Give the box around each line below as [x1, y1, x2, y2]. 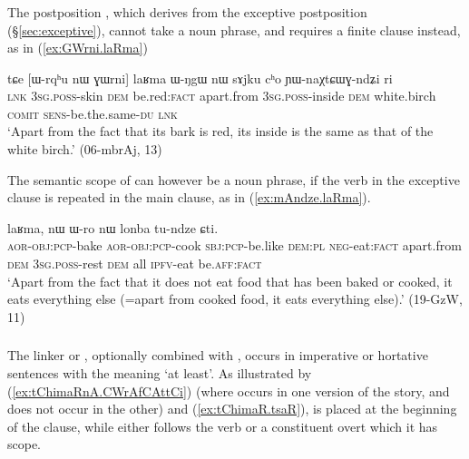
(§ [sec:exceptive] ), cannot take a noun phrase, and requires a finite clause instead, [7, 20, 461, 39]
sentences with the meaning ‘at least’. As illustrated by [7, 363, 312, 382]
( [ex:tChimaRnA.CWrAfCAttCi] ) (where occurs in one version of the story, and [7, 381, 450, 400]
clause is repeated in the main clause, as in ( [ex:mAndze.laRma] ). [7, 188, 371, 207]
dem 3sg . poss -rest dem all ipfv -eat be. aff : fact [7, 254, 262, 273]
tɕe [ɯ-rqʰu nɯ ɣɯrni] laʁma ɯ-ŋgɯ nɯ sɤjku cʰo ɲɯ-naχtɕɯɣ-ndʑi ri [7, 68, 393, 87]
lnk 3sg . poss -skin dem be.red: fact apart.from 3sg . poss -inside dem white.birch [7, 86, 436, 105]
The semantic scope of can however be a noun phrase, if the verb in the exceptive [7, 170, 460, 189]
